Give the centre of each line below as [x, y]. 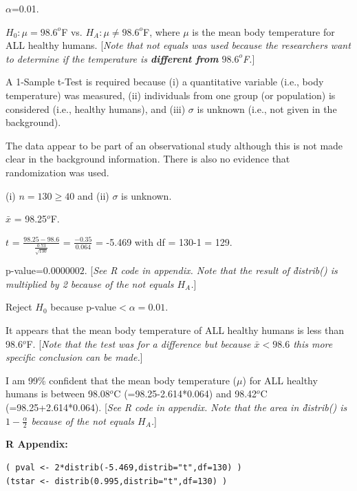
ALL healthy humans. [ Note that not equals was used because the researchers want [178, 45]
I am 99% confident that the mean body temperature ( [121, 380]
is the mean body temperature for [263, 31]
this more [313, 343]
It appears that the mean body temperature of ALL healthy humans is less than [175, 330]
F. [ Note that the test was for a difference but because [139, 343]
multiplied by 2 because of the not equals [90, 283]
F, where [161, 31]
